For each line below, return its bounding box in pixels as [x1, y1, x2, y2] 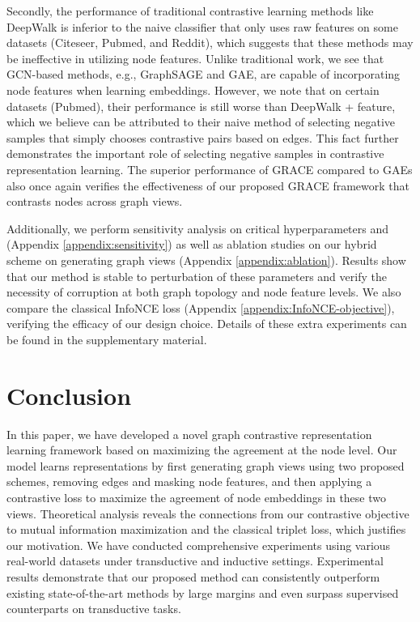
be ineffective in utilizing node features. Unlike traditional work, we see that [6, 49, 384, 66]
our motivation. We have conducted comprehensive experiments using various [6, 536, 391, 553]
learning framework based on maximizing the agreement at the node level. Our [6, 441, 397, 458]
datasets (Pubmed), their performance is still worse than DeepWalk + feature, [6, 97, 396, 114]
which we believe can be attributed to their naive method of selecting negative [6, 113, 396, 130]
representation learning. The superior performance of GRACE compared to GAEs [6, 160, 413, 177]
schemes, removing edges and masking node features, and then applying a [6, 473, 372, 490]
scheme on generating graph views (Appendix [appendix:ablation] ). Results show [6, 251, 406, 268]
